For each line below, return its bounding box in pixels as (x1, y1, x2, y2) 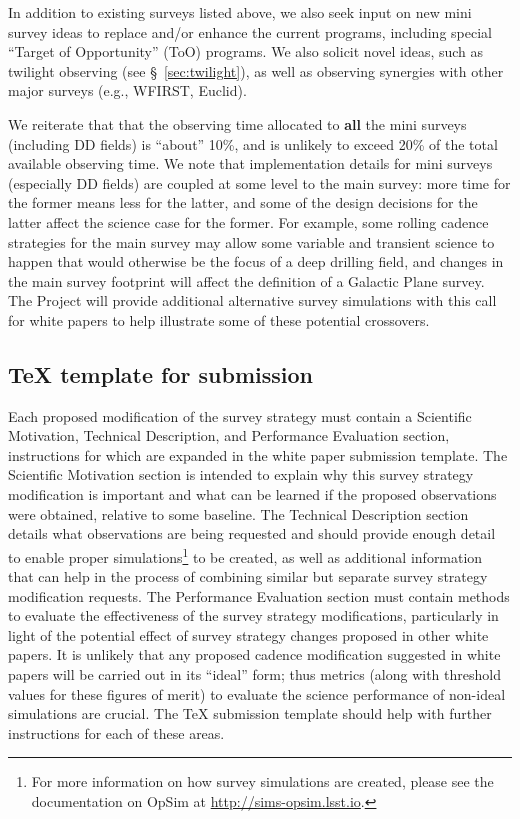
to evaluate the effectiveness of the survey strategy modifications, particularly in (8, 605, 499, 626)
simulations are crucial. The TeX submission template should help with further (8, 703, 492, 724)
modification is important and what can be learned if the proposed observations (8, 484, 497, 505)
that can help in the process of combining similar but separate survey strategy (8, 566, 488, 587)
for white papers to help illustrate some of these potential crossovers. (8, 309, 430, 330)
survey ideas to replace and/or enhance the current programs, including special (8, 21, 492, 42)
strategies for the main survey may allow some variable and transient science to (8, 231, 495, 252)
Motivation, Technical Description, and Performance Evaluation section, (8, 425, 450, 446)
